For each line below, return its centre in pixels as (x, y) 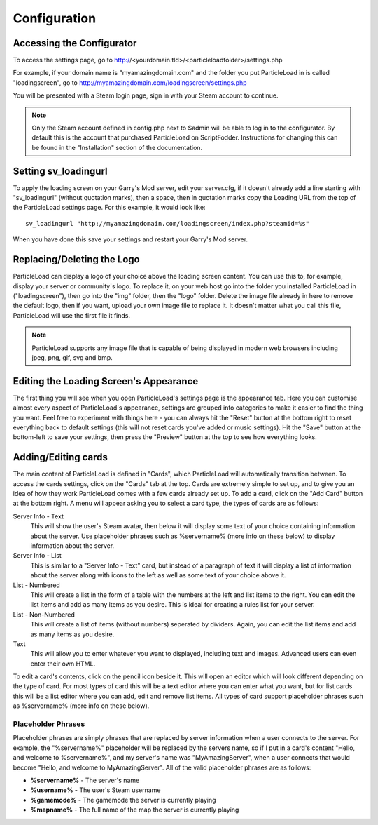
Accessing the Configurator (75, 43)
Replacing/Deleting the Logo (76, 260)
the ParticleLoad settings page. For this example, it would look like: (109, 208)
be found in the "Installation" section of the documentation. (117, 147)
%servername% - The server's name (85, 780)
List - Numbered (37, 585)
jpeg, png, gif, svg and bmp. (72, 357)
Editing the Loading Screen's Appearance (106, 381)
